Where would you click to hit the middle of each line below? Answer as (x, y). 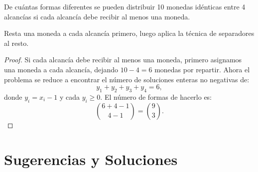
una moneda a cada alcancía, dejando (61, 69)
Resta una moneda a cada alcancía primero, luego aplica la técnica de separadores (129, 33)
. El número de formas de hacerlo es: (156, 96)
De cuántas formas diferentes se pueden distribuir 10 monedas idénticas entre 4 (125, 6)
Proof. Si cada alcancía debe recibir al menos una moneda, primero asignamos (123, 60)
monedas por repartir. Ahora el (202, 69)
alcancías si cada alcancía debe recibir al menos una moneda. (97, 16)
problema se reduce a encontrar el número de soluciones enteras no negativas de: (127, 79)
